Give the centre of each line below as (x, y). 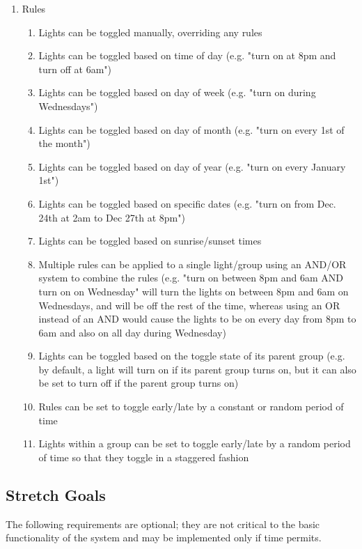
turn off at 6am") (75, 69)
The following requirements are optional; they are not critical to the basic (163, 524)
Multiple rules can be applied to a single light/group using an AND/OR (192, 264)
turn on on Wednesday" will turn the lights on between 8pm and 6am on (194, 291)
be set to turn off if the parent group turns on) (139, 383)
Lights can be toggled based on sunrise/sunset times (150, 241)
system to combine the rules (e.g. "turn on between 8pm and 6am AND (191, 278)
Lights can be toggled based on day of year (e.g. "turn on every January (192, 166)
